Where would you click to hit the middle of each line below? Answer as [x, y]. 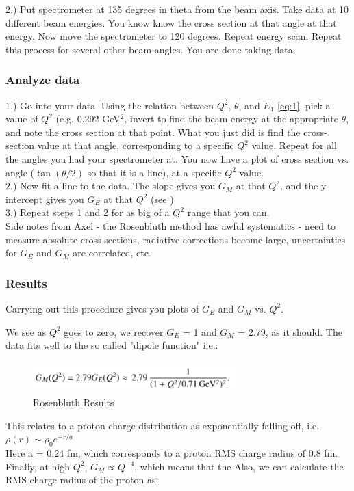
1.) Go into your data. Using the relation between [110, 105]
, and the [299, 186]
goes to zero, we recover [114, 331]
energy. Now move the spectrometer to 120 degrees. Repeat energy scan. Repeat [174, 36]
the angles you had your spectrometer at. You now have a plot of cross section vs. [177, 158]
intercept [24, 199]
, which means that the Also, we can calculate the [239, 466]
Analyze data [43, 80]
